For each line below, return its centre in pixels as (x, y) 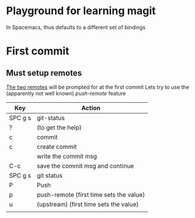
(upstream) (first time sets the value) (88, 204)
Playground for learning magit (81, 11)
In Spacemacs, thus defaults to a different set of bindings (76, 27)
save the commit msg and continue (85, 165)
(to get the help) (59, 127)
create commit (57, 147)
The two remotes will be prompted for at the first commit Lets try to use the (98, 87)
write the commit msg (67, 156)
